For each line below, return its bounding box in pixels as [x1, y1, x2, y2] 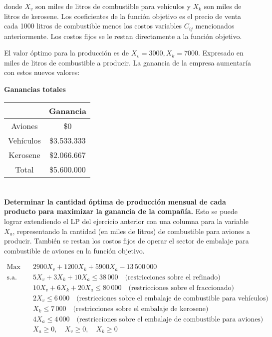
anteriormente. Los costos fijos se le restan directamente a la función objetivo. [4, 30, 242, 41]
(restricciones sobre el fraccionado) [128, 284, 234, 291]
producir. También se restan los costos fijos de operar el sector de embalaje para [4, 235, 249, 246]
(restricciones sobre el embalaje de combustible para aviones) [76, 315, 264, 323]
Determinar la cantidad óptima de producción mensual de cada [4, 196, 226, 206]
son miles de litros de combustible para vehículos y [35, 1, 191, 11]
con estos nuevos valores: [4, 67, 80, 77]
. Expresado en [198, 47, 244, 58]
